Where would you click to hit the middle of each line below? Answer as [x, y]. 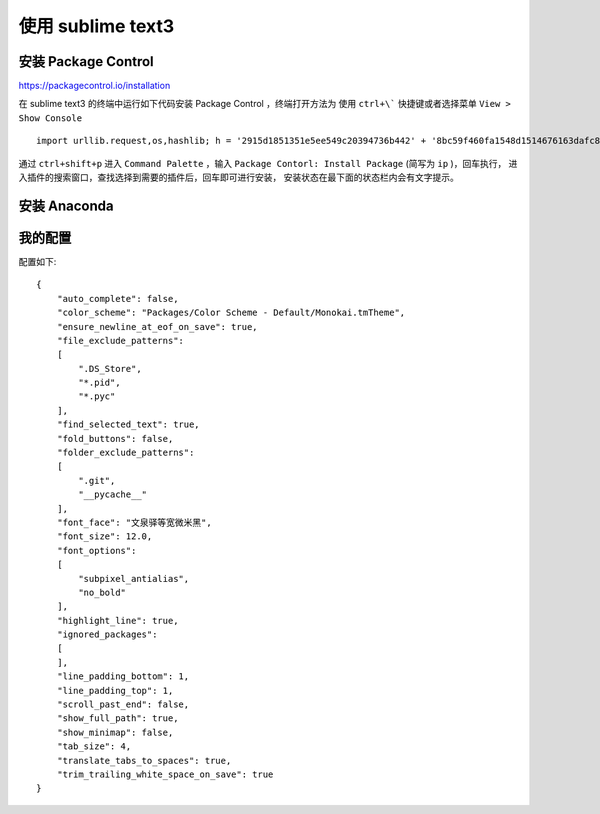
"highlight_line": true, [117, 620]
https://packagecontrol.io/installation [94, 86]
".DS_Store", [110, 368]
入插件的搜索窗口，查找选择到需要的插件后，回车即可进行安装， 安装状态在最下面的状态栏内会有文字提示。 [238, 177]
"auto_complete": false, [117, 298]
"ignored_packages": [107, 634]
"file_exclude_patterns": [120, 340]
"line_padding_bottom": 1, [123, 676]
